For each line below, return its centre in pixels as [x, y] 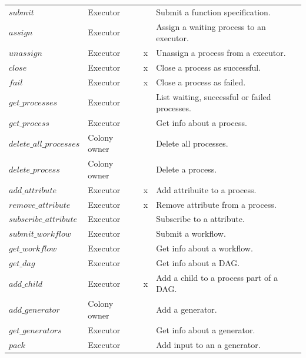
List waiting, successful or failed [214, 96]
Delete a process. [187, 169]
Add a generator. [187, 309]
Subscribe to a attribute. [200, 219]
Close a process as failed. [201, 82]
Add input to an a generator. [208, 344]
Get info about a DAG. [198, 262]
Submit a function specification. [213, 11]
